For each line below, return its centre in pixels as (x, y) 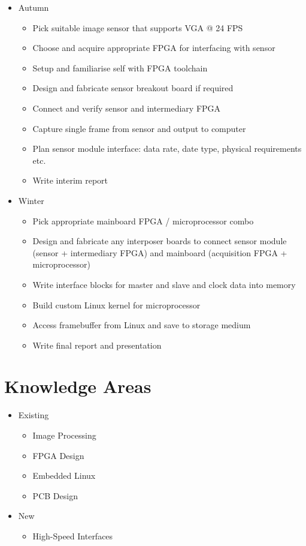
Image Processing (64, 435)
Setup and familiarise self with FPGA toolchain (120, 67)
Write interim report (70, 180)
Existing (34, 415)
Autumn (34, 7)
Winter (31, 200)
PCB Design (55, 495)
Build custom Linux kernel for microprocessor (116, 304)
